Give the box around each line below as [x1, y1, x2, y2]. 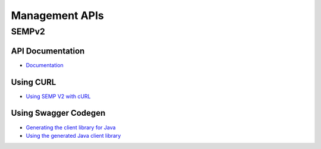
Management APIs [11, 9, 104, 22]
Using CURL [11, 77, 56, 87]
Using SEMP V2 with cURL [26, 93, 92, 100]
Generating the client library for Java [26, 123, 116, 131]
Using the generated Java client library [26, 132, 121, 139]
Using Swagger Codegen [11, 108, 106, 118]
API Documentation [11, 46, 85, 56]
